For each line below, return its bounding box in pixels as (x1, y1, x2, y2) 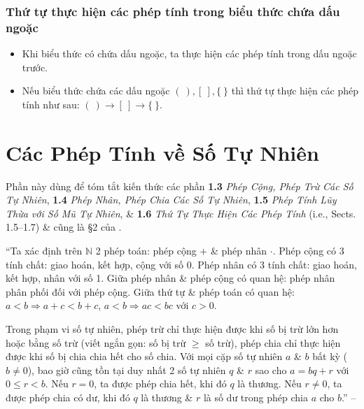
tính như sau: (22, 96, 80, 111)
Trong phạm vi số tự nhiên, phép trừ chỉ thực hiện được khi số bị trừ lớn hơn (6, 321, 339, 336)
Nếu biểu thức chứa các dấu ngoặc (22, 83, 170, 98)
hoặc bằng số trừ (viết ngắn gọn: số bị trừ (6, 335, 186, 350)
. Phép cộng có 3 (272, 243, 344, 258)
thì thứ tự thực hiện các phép (231, 83, 359, 98)
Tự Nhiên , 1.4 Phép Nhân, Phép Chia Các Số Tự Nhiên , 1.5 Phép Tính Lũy (6, 192, 337, 207)
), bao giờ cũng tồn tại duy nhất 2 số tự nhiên (27, 362, 226, 377)
